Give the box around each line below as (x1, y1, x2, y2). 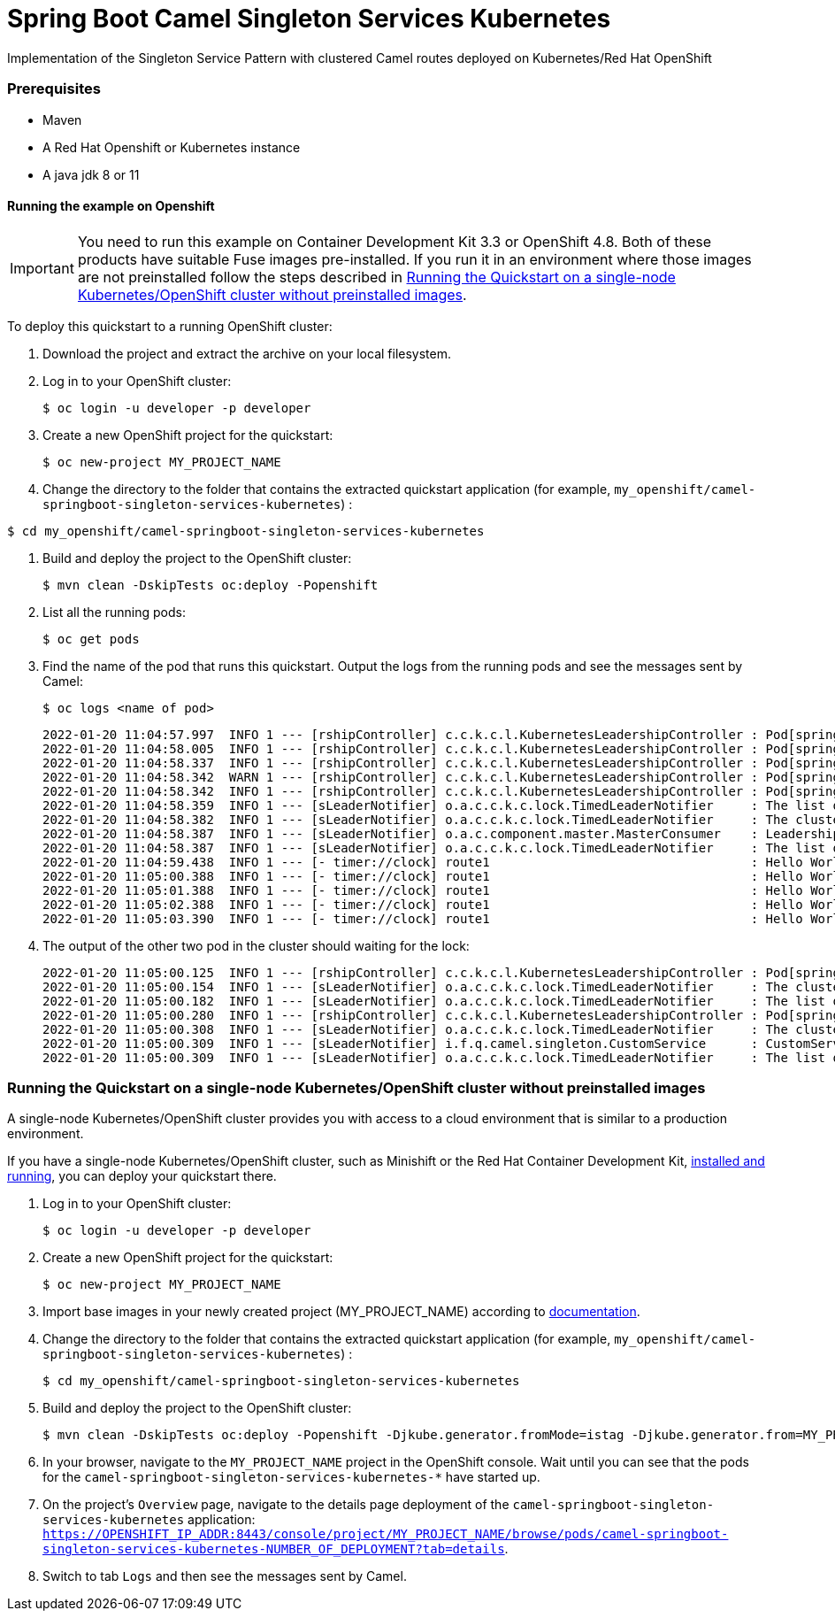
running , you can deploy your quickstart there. (7, 1168, 277, 1184)
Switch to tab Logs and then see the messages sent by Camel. (42, 1568, 407, 1584)
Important (10, 258, 74, 277)
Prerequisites (7, 80, 101, 98)
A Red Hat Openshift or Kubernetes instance (42, 139, 301, 155)
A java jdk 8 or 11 (42, 166, 140, 182)
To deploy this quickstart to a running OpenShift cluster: (7, 318, 333, 334)
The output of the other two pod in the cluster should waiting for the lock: (42, 937, 470, 953)
